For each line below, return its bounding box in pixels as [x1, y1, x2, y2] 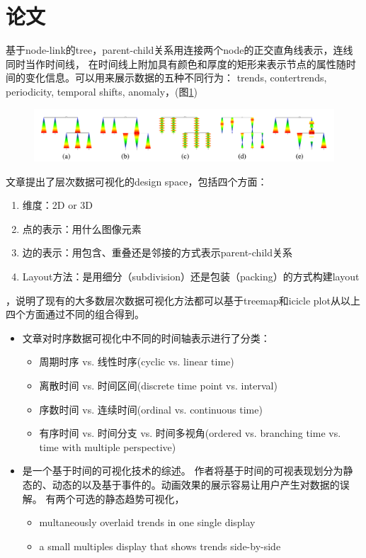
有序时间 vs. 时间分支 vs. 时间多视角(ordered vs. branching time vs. [39, 426, 341, 440]
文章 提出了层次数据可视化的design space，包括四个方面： [6, 173, 268, 188]
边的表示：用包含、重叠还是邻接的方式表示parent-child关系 [22, 245, 292, 260]
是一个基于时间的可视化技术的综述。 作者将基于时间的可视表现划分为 [22, 463, 343, 478]
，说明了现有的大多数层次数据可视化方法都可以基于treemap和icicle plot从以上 [6, 292, 360, 307]
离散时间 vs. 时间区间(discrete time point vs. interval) [39, 377, 278, 392]
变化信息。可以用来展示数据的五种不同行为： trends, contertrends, [25, 70, 327, 85]
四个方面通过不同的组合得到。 [6, 307, 144, 321]
